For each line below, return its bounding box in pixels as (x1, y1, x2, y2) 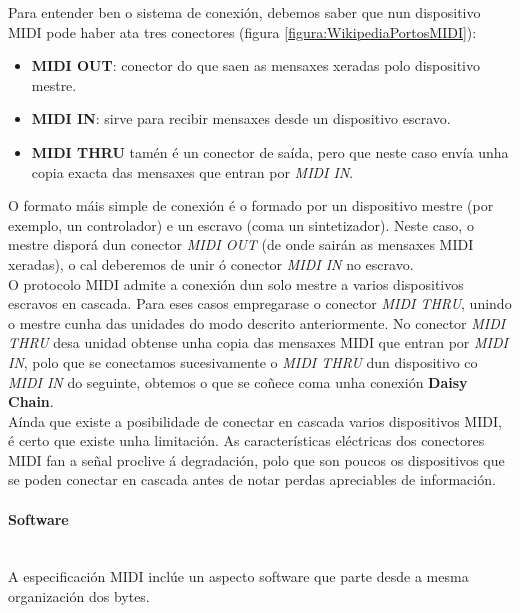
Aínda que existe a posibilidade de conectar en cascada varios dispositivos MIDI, (8, 410, 502, 431)
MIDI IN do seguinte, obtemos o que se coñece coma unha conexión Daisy (8, 371, 468, 392)
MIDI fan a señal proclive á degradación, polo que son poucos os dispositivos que (8, 449, 505, 470)
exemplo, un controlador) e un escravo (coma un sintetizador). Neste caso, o (8, 214, 474, 235)
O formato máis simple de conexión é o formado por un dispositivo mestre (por (8, 195, 494, 216)
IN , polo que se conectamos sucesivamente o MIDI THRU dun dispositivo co (8, 351, 478, 372)
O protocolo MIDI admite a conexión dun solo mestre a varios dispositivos (8, 273, 464, 294)
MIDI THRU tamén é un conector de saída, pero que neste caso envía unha (31, 141, 509, 162)
